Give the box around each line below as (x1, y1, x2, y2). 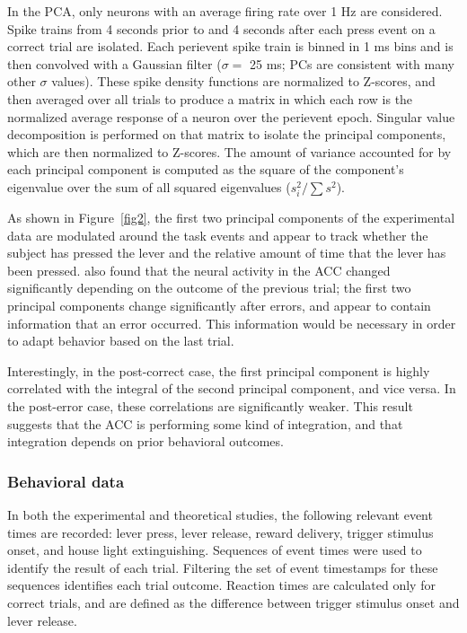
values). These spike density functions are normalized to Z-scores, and (51, 72, 436, 91)
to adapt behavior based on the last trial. (7, 331, 234, 350)
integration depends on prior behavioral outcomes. (7, 432, 284, 451)
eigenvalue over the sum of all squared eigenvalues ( (7, 177, 291, 196)
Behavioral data (7, 470, 125, 492)
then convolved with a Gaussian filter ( (7, 54, 222, 73)
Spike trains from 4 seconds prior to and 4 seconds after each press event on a (7, 19, 436, 38)
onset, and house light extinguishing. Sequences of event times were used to (7, 541, 422, 559)
